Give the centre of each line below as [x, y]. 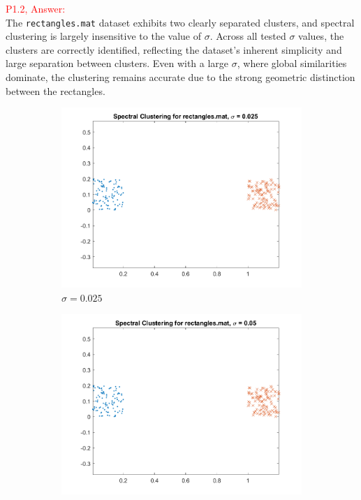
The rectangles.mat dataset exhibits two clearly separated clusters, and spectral [180, 22]
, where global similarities [292, 63]
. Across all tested [248, 36]
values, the [321, 36]
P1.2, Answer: [36, 8]
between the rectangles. [56, 90]
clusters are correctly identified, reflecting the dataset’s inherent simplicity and [174, 49]
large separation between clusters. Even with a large [117, 63]
